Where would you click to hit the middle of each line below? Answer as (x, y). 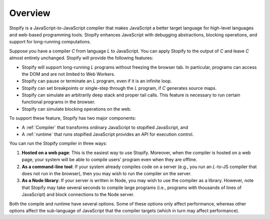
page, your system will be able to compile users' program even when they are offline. (109, 160)
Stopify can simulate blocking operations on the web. (77, 109)
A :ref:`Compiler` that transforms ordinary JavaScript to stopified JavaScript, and (105, 127)
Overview (30, 13)
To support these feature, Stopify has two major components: (72, 118)
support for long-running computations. (50, 42)
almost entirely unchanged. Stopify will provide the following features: (81, 58)
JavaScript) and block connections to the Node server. (78, 195)
